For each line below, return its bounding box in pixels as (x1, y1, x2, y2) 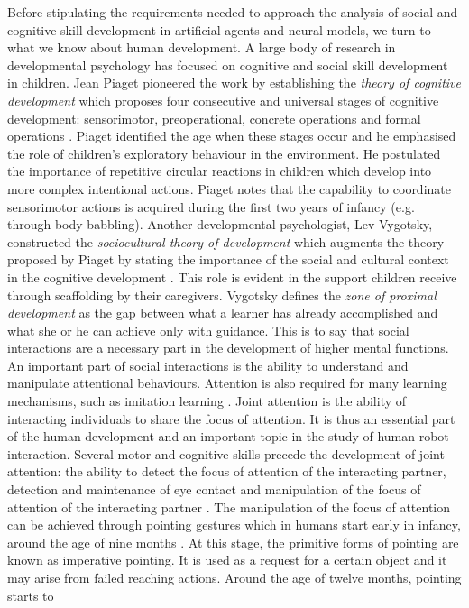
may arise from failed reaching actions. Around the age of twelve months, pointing (7, 568, 462, 586)
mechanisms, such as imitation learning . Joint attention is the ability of (7, 392, 407, 410)
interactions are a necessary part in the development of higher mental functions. (7, 338, 449, 357)
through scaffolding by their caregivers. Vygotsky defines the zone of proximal (7, 285, 437, 304)
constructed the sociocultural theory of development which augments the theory (7, 232, 445, 251)
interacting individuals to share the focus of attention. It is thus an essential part (7, 409, 455, 428)
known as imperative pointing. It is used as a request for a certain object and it (7, 550, 447, 569)
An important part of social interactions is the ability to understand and (7, 355, 409, 374)
